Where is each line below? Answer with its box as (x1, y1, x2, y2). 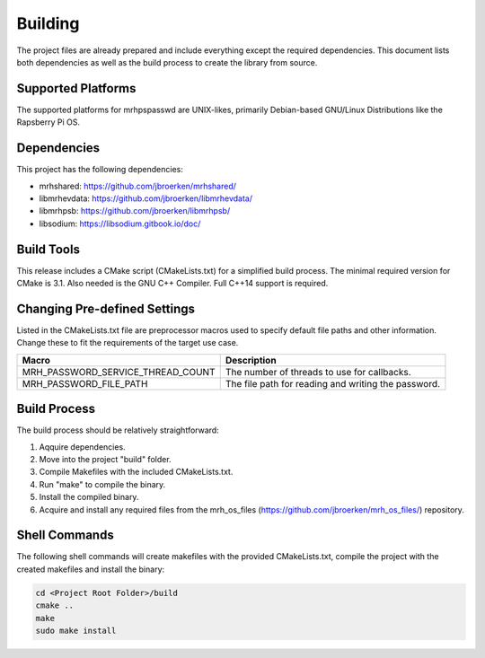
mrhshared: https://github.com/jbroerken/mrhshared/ (39, 180, 237, 191)
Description (225, 354, 278, 366)
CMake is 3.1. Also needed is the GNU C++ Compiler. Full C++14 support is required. (16, 278, 329, 288)
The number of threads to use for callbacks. (225, 365, 411, 378)
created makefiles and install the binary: (16, 564, 165, 575)
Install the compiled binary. (39, 492, 139, 503)
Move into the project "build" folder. (39, 453, 172, 464)
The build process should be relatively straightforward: (16, 425, 219, 435)
